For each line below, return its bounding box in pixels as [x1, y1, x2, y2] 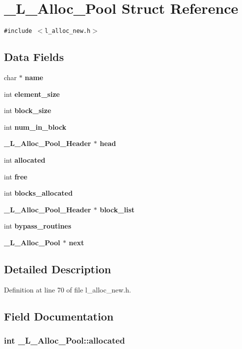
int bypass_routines [4, 221, 72, 231]
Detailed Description [4, 261, 111, 276]
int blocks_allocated [4, 188, 73, 198]
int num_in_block [4, 121, 67, 132]
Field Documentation [4, 308, 114, 323]
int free [4, 171, 27, 181]
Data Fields [4, 49, 64, 64]
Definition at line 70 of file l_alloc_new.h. [4, 284, 131, 294]
